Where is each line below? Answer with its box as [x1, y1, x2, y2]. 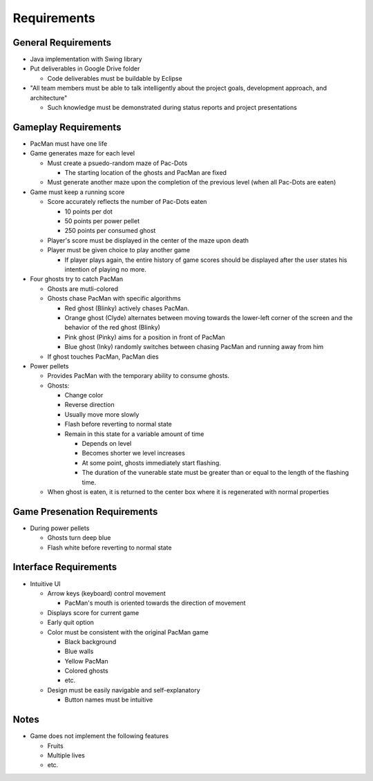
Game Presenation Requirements [12, 505, 158, 518]
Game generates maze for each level [30, 149, 135, 158]
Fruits [47, 742, 64, 750]
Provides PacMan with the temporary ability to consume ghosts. [47, 372, 230, 380]
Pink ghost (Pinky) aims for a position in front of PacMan [64, 332, 226, 341]
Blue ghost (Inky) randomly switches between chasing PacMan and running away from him [64, 343, 324, 351]
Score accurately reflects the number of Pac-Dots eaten [47, 198, 207, 206]
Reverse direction [64, 401, 115, 409]
